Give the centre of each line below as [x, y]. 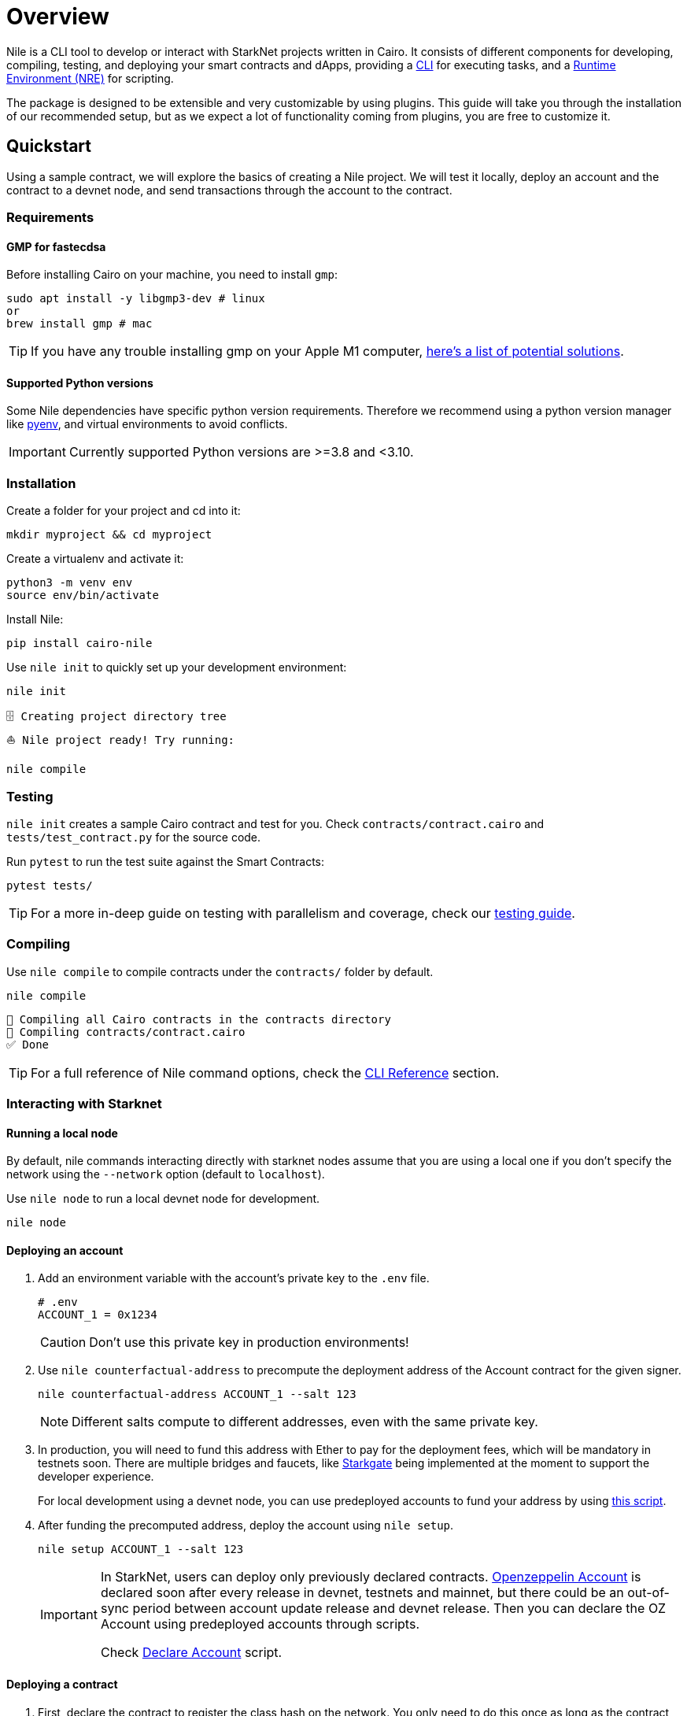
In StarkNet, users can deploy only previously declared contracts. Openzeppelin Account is [371, 1577]
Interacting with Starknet [84, 1104]
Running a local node [62, 1133]
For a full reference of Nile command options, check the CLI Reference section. [265, 1072]
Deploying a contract [62, 1685]
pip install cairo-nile [79, 643]
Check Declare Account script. [191, 1653]
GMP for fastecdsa [56, 246]
